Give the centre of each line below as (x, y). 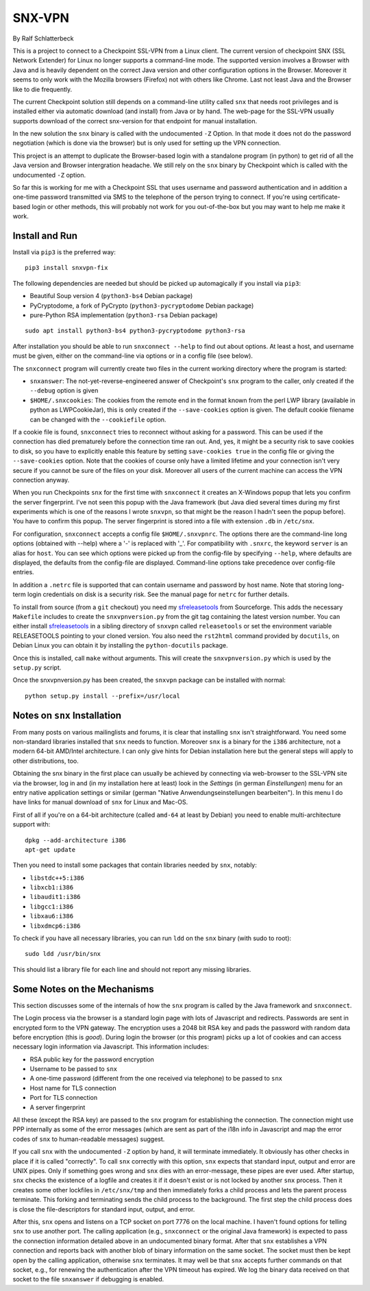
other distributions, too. (46, 761)
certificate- (324, 197)
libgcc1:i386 (52, 907)
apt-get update (50, 849)
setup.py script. (37, 667)
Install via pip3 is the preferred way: (64, 252)
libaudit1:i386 (56, 897)
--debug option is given (64, 391)
